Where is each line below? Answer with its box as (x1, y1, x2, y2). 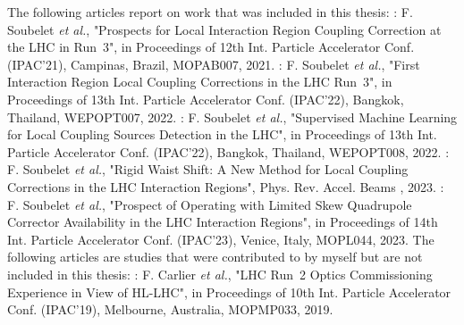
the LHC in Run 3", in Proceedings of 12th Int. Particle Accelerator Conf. (7, 37, 415, 56)
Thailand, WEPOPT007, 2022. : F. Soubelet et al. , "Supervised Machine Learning (7, 107, 458, 126)
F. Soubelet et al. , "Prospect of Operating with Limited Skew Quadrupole (7, 195, 412, 213)
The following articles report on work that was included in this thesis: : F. (7, 3, 413, 21)
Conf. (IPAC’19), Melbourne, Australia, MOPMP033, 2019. (7, 300, 333, 319)
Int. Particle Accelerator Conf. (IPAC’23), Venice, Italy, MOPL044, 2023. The (7, 229, 434, 248)
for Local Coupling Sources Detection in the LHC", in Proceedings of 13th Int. (7, 125, 437, 144)
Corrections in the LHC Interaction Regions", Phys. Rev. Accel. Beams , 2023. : (7, 177, 444, 196)
